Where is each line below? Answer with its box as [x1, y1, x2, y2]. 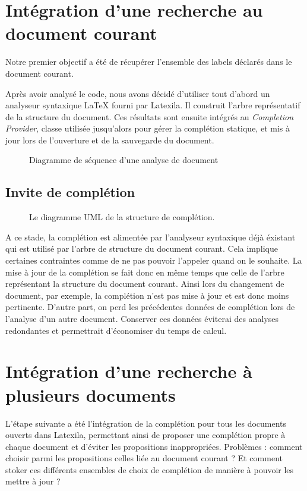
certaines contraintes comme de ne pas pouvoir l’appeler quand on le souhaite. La [5, 254, 302, 267]
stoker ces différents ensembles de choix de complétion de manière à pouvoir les [5, 463, 294, 476]
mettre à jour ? [5, 475, 61, 487]
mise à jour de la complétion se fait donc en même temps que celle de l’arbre [5, 265, 284, 278]
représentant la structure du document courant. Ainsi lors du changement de [5, 277, 284, 290]
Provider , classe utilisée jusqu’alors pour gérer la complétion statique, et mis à [5, 122, 290, 135]
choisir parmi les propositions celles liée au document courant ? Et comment [5, 452, 283, 464]
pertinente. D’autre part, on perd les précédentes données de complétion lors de [5, 301, 295, 313]
